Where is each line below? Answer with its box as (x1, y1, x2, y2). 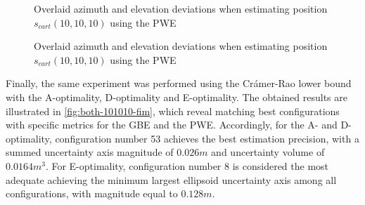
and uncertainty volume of (211, 145, 325, 159)
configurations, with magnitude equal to (6, 186, 178, 201)
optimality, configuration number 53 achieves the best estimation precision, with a (6, 131, 359, 145)
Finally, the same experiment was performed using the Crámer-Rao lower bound (6, 76, 352, 91)
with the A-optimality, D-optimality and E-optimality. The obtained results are (6, 89, 347, 104)
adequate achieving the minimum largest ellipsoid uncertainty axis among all (6, 172, 337, 187)
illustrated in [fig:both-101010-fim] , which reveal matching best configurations (6, 103, 340, 118)
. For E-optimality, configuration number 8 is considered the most (45, 158, 329, 173)
